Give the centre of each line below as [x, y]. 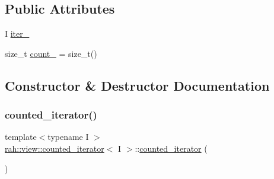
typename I [68, 137]
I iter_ [17, 33]
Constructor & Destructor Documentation [137, 85]
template [21, 137]
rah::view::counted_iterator [55, 148]
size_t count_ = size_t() [51, 53]
